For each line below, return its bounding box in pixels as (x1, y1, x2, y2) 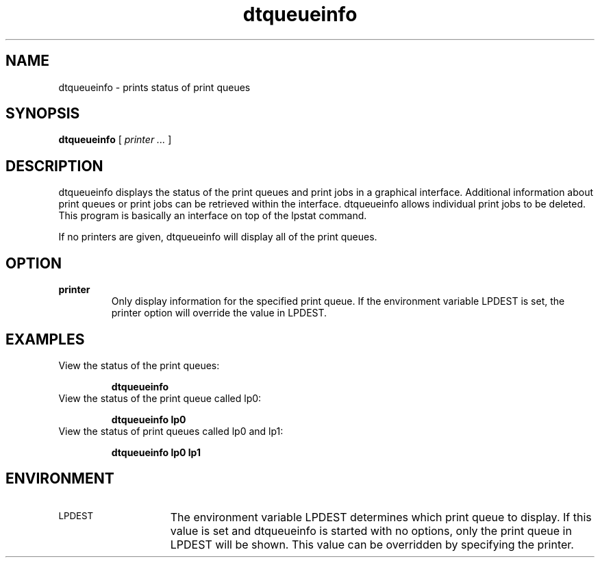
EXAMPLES (5, 330, 85, 348)
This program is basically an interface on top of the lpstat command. (58, 210, 367, 222)
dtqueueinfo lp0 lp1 (111, 446, 201, 458)
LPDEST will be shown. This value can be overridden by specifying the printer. (170, 537, 574, 551)
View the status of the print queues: (58, 359, 220, 371)
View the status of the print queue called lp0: (58, 392, 262, 404)
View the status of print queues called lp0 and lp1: (58, 425, 284, 437)
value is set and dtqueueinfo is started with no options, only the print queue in (170, 523, 572, 538)
